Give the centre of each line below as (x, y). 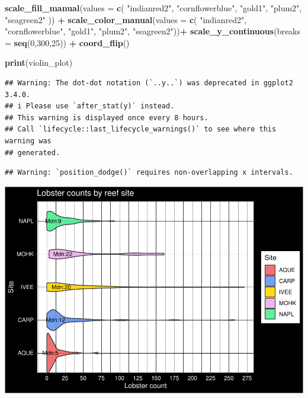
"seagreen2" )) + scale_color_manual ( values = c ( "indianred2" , (126, 19)
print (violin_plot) (39, 62)
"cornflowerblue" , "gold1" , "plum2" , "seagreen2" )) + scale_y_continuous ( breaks (153, 31)
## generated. (33, 153)
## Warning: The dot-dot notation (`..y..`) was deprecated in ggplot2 (149, 83)
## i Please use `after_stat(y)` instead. (90, 106)
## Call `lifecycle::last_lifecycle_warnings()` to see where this (141, 129)
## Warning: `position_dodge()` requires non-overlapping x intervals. (149, 173)
